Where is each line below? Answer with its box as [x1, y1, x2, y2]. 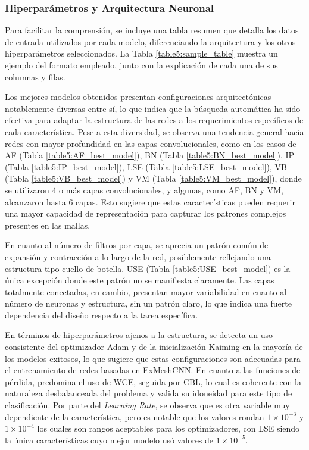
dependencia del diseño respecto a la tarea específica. [5, 308, 198, 321]
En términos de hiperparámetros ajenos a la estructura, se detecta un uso [5, 329, 273, 341]
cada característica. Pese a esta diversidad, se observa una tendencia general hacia [5, 125, 304, 137]
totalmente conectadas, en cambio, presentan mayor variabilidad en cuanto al [5, 285, 287, 298]
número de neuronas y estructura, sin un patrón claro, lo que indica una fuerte [5, 297, 292, 310]
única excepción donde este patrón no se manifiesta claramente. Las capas [5, 274, 274, 286]
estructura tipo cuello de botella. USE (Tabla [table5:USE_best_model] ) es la [5, 262, 291, 274]
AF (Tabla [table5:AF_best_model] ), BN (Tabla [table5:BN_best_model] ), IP [5, 149, 295, 161]
